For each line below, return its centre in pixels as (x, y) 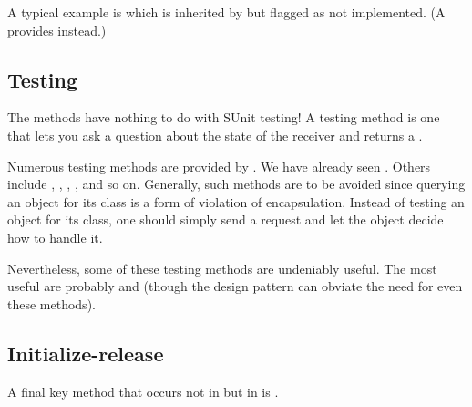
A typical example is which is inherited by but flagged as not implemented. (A (226, 12)
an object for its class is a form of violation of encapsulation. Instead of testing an (236, 201)
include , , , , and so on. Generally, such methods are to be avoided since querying (236, 184)
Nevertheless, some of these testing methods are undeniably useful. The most (222, 268)
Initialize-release (86, 353)
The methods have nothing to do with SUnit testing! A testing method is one (224, 117)
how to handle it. (55, 237)
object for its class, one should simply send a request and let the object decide (226, 219)
